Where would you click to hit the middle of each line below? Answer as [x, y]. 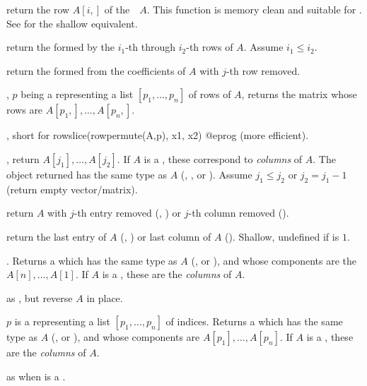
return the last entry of [57, 236]
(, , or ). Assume [216, 174]
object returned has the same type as [87, 174]
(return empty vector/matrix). [72, 189]
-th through [151, 47]
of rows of [210, 94]
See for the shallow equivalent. [72, 23]
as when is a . [36, 376]
